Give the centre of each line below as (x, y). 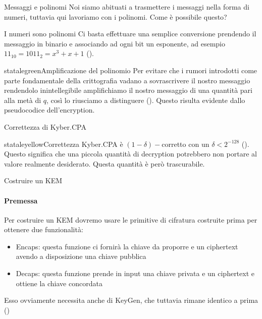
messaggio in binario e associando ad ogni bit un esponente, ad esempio (115, 43)
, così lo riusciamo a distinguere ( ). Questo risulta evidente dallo (146, 100)
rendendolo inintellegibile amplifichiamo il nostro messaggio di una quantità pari (128, 90)
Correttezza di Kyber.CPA (45, 126)
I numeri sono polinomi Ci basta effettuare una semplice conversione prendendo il (130, 34)
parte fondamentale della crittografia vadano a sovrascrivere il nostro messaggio (127, 80)
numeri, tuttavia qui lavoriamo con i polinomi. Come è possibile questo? (116, 16)
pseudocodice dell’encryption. (49, 110)
